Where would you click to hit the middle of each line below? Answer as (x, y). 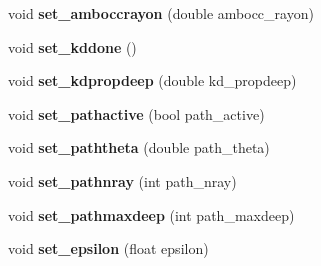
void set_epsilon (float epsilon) (108, 248)
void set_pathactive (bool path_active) (136, 113)
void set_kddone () (72, 46)
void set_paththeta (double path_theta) (139, 147)
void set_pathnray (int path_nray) (122, 180)
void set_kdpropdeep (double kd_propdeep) (152, 80)
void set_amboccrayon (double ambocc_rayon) (161, 13)
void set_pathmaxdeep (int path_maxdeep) (151, 214)
